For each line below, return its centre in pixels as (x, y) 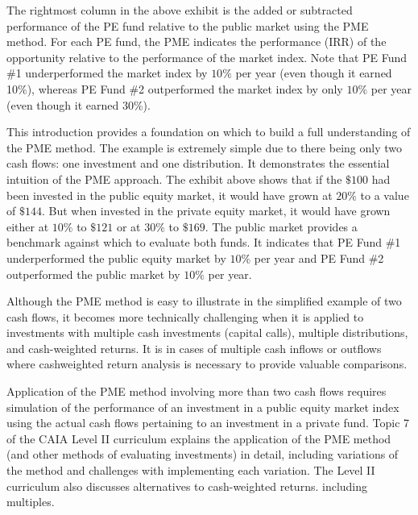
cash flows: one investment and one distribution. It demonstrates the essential (198, 163)
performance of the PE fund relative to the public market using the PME (188, 25)
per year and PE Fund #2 (319, 257)
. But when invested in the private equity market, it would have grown (216, 211)
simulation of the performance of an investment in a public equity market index (203, 407)
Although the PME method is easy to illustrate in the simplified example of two (204, 301)
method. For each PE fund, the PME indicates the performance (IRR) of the (197, 42)
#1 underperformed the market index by (107, 73)
